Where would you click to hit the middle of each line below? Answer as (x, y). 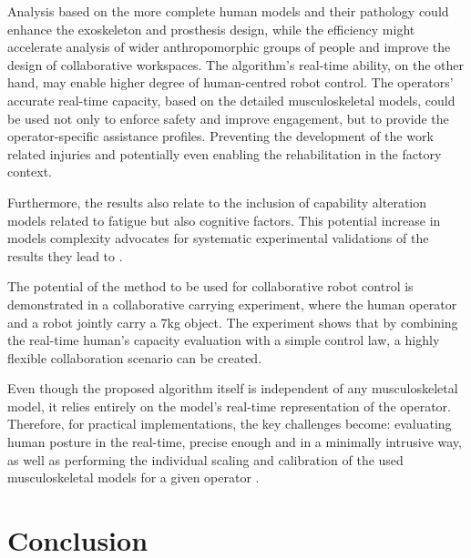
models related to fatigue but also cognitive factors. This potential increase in (224, 220)
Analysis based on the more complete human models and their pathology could (228, 11)
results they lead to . (65, 255)
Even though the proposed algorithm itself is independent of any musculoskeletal (233, 388)
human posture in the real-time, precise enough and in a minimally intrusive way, (235, 442)
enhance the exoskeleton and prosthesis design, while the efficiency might (211, 29)
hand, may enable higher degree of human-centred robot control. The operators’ (230, 82)
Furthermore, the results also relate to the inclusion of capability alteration (217, 202)
